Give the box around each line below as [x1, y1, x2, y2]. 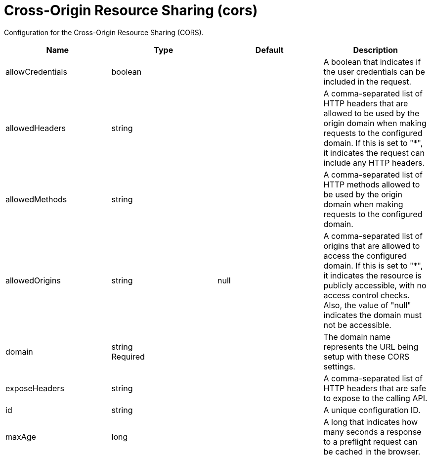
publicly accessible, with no [323, 280, 427, 290]
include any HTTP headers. [323, 157, 425, 168]
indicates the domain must [323, 310, 422, 320]
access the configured [323, 250, 407, 261]
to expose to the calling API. [323, 393, 428, 403]
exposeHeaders [5, 383, 64, 393]
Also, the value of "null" [323, 300, 411, 310]
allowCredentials [5, 66, 67, 77]
